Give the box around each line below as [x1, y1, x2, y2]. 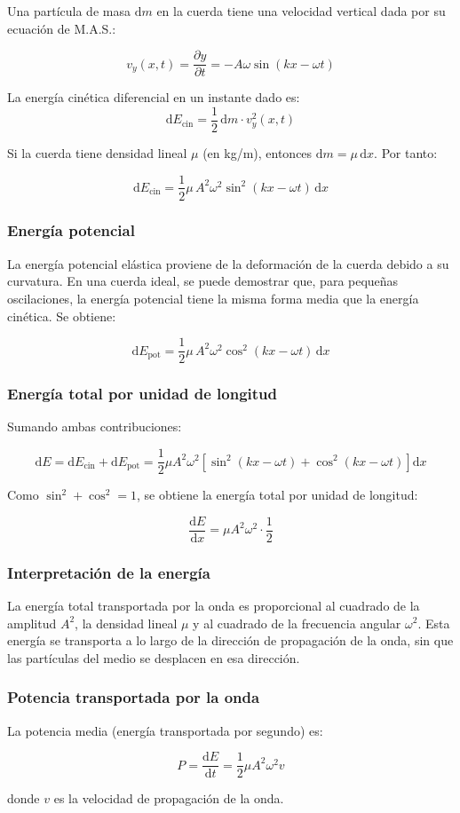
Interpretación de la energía [7, 561, 210, 583]
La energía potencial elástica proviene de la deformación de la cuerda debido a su [7, 254, 449, 272]
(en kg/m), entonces [202, 143, 313, 162]
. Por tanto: [374, 143, 438, 162]
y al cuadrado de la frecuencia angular [193, 613, 401, 632]
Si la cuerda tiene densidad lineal [7, 143, 187, 162]
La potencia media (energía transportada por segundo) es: [7, 721, 323, 739]
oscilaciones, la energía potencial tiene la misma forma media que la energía [7, 288, 419, 307]
